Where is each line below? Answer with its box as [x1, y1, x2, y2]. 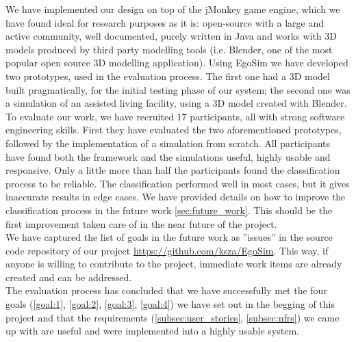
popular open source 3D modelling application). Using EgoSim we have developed [5, 55, 348, 70]
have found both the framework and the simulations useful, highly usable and [5, 149, 331, 163]
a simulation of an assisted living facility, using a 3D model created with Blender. [5, 96, 347, 110]
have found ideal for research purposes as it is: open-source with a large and [5, 15, 325, 29]
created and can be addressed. [5, 269, 132, 284]
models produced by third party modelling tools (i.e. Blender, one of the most [5, 42, 333, 56]
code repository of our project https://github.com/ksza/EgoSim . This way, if [5, 243, 329, 257]
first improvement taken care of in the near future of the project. [5, 216, 277, 231]
